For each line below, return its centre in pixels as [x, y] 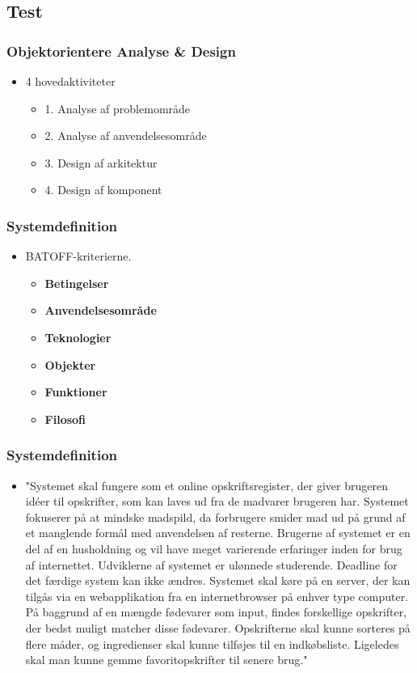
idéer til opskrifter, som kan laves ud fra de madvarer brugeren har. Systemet [217, 501]
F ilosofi [65, 419]
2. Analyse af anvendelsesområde [126, 135]
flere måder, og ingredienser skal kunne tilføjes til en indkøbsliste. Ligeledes [212, 643]
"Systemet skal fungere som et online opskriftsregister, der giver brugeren [206, 485]
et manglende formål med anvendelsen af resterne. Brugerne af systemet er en [218, 533]
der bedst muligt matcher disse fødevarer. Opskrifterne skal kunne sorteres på [218, 627]
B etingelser [77, 283]
